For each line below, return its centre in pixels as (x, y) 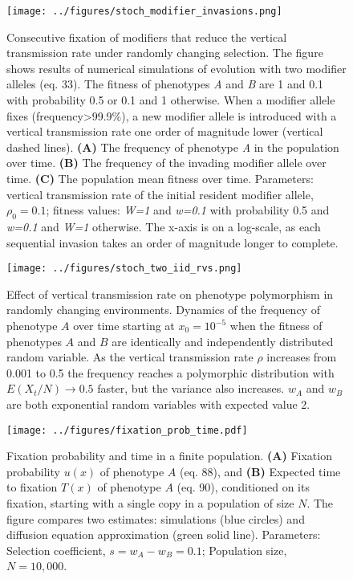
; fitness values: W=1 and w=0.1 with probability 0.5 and (188, 210)
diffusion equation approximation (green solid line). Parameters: (164, 534)
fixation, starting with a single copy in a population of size (150, 503)
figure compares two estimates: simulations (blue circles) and (156, 518)
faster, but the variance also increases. (191, 388)
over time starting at (124, 326)
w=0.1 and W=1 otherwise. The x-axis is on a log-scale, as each (164, 226)
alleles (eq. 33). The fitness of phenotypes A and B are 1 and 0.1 (165, 84)
